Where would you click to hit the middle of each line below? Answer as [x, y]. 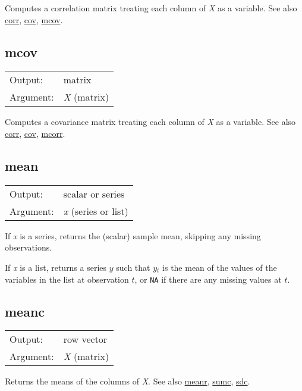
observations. [29, 247]
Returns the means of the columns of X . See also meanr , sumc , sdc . [128, 381]
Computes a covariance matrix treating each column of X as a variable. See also [150, 122]
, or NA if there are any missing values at [208, 279]
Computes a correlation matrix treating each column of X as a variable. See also [151, 8]
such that [133, 267]
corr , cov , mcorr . [35, 133]
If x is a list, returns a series [56, 267]
